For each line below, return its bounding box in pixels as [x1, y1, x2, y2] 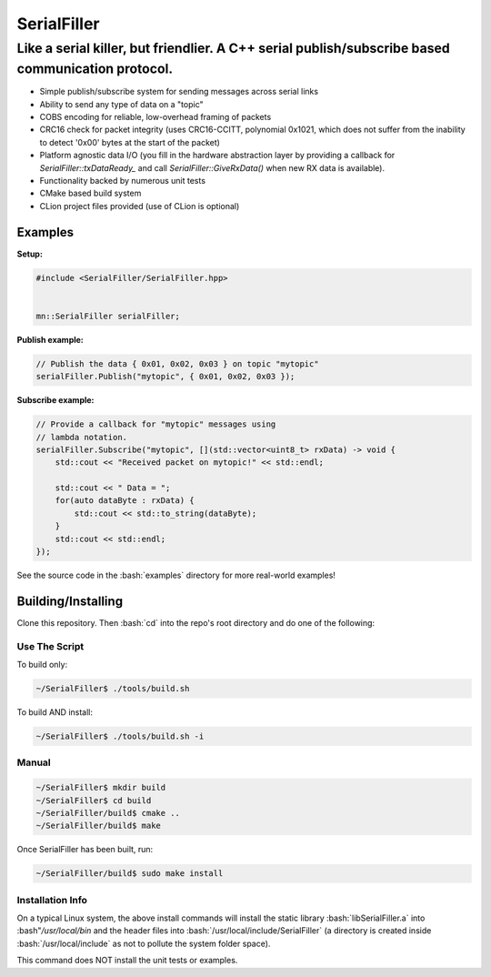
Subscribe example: [16, 395, 95, 406]
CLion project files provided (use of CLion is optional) [39, 200, 240, 211]
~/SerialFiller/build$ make [35, 821, 161, 831]
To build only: [16, 660, 68, 670]
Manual [16, 756, 52, 769]
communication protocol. [16, 60, 173, 77]
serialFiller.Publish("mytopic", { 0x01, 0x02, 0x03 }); [35, 371, 296, 382]
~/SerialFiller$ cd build [35, 795, 152, 805]
